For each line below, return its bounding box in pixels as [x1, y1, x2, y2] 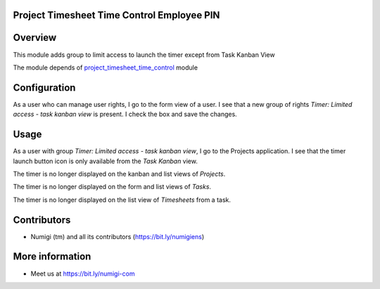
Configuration [13, 82, 76, 94]
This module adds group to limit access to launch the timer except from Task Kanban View [13, 50, 275, 59]
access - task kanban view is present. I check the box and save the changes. [13, 110, 237, 119]
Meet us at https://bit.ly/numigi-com [30, 269, 135, 278]
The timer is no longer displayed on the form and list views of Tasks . [13, 183, 211, 191]
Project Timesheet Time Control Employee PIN [13, 9, 220, 21]
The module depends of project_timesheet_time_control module [13, 63, 198, 72]
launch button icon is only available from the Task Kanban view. [13, 157, 198, 165]
